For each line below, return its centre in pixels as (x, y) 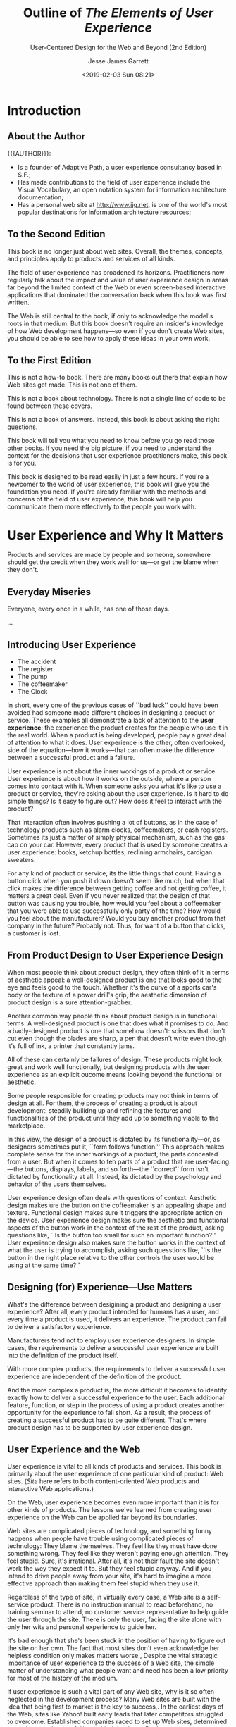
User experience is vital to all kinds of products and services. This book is (114, 1466)
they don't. (23, 570)
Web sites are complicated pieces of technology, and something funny (110, 1531)
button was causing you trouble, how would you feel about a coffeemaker (114, 903)
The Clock (32, 691)
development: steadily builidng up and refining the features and (99, 1110)
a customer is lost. (34, 933)
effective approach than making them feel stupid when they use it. (103, 1583)
